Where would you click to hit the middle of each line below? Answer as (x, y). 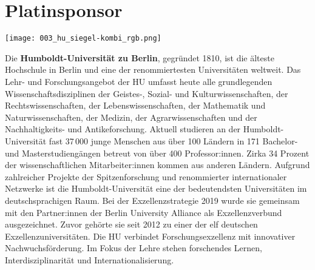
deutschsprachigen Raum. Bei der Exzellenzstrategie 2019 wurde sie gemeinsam (152, 200)
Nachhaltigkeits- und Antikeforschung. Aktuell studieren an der (123, 129)
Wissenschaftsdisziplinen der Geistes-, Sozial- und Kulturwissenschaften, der (147, 93)
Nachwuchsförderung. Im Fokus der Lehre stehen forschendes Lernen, (134, 248)
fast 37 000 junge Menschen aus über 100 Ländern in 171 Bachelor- (173, 140)
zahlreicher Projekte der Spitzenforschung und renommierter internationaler (146, 176)
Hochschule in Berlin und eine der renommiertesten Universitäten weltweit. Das (153, 69)
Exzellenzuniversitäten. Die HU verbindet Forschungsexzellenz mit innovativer (150, 236)
